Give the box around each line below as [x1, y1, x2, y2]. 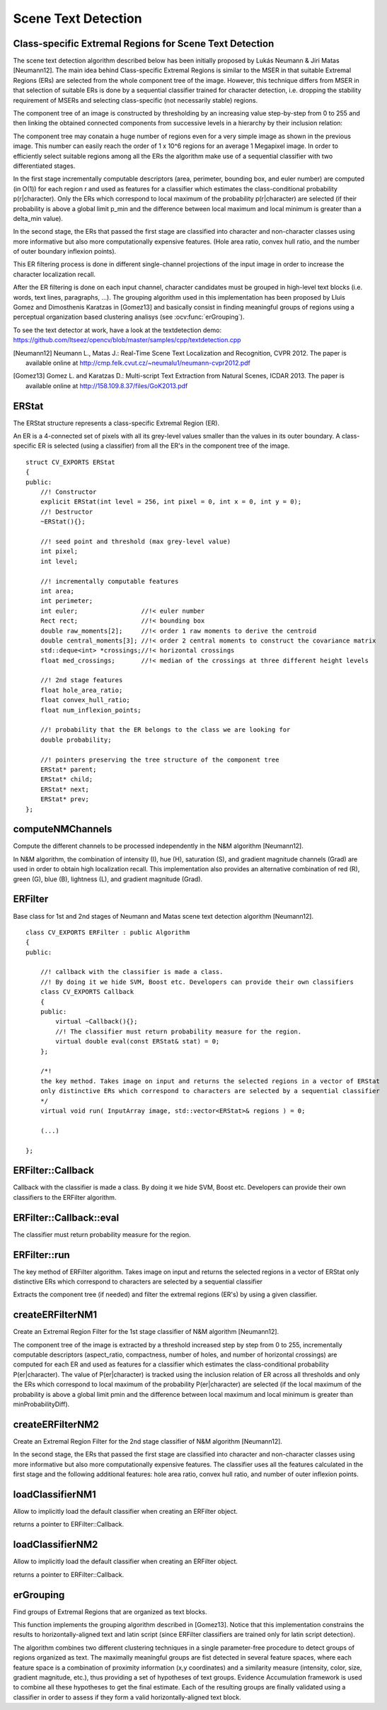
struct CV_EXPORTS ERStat [25, 458, 116, 466]
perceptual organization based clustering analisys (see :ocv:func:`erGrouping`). [13, 312, 245, 322]
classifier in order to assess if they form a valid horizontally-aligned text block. [13, 1693, 242, 1701]
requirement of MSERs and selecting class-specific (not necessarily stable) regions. [13, 96, 258, 104]
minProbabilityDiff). [13, 1400, 70, 1409]
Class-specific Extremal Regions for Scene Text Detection [13, 38, 275, 50]
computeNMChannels [13, 823, 112, 835]
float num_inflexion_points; [40, 706, 141, 714]
